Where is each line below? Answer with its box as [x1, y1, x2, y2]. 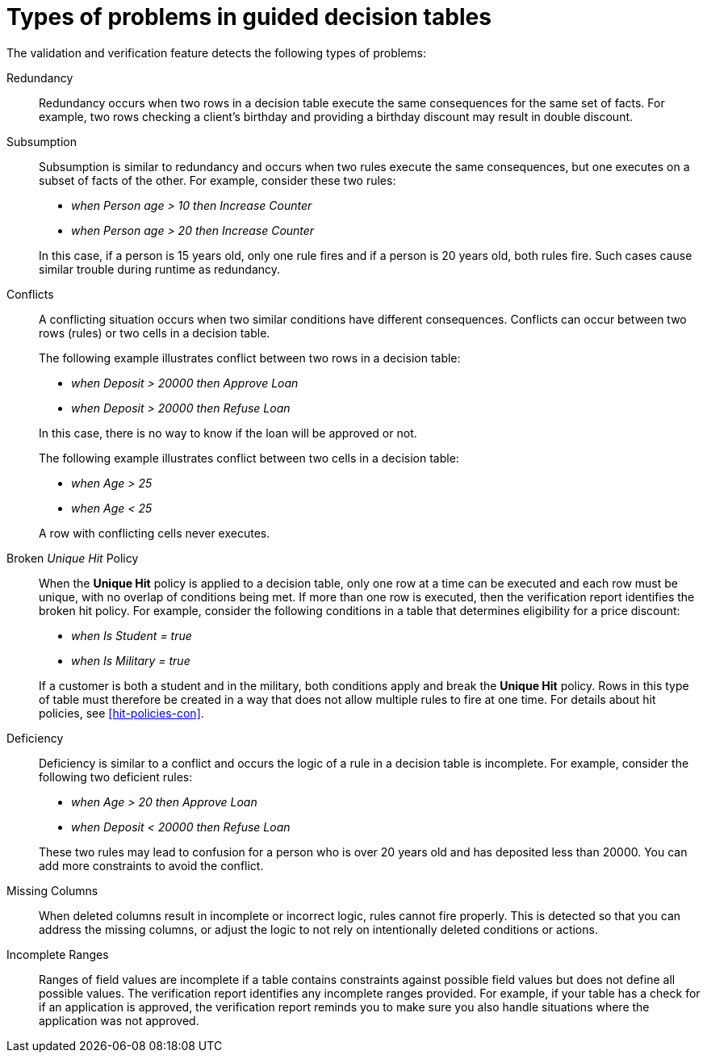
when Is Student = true [71, 628, 192, 643]
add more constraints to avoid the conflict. [39, 858, 264, 873]
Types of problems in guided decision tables [6, 3, 492, 31]
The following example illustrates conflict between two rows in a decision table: [39, 350, 461, 365]
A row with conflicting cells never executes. [39, 525, 270, 540]
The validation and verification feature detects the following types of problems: [6, 45, 427, 60]
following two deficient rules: [39, 769, 193, 784]
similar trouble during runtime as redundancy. [39, 262, 281, 276]
